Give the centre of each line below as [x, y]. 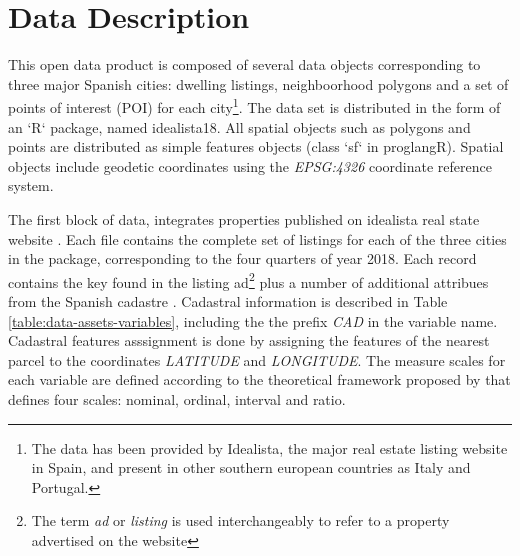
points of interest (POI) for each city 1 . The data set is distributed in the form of [254, 105]
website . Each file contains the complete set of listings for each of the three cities [257, 238]
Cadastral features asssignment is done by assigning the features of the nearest [249, 340]
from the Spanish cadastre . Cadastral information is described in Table [228, 300]
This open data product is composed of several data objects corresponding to [244, 64]
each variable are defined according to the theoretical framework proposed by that [259, 379]
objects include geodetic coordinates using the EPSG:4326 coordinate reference [250, 165]
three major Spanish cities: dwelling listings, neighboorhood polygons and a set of [258, 83]
